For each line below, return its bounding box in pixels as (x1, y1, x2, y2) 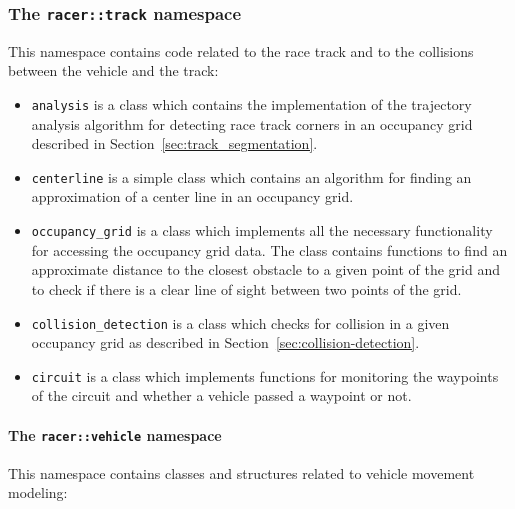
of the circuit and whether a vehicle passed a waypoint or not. (31, 385, 412, 406)
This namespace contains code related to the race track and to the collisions (8, 40, 474, 61)
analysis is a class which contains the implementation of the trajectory (31, 93, 472, 114)
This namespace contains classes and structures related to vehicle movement (8, 462, 475, 483)
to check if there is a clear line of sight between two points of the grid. (31, 278, 462, 299)
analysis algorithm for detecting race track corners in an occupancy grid (31, 113, 473, 134)
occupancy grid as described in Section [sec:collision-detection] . (31, 332, 420, 353)
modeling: (8, 482, 68, 503)
